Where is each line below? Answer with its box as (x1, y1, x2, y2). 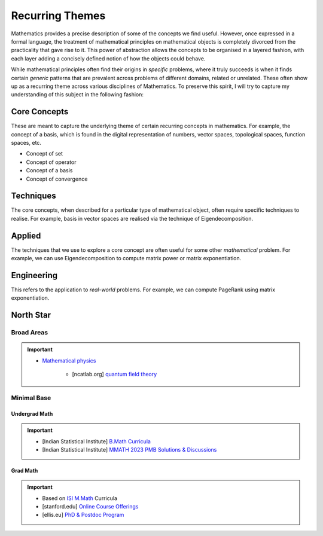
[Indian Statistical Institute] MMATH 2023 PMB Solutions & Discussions (42, 446, 217, 453)
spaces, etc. (11, 139, 42, 146)
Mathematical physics (42, 357, 96, 364)
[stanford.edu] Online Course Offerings (42, 503, 139, 510)
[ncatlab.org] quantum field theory (72, 371, 157, 378)
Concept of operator (26, 159, 77, 166)
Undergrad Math (11, 410, 53, 417)
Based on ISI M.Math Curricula (42, 494, 118, 502)
